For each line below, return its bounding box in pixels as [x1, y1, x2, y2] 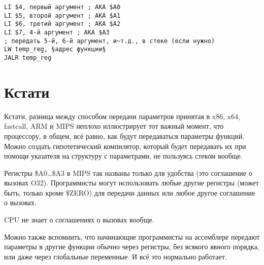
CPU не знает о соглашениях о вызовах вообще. [4, 214, 154, 225]
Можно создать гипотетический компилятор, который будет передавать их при [4, 140, 246, 151]
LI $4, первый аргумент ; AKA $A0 [4, 4, 121, 11]
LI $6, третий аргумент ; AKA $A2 [4, 20, 121, 28]
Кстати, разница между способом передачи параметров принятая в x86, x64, [4, 110, 241, 121]
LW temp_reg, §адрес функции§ [4, 46, 106, 53]
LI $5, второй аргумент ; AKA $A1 [4, 12, 121, 19]
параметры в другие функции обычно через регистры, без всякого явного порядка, [4, 241, 259, 252]
